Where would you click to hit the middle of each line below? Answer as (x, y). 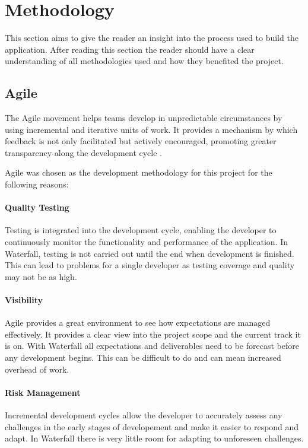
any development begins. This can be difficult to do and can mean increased (143, 358)
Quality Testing (37, 207)
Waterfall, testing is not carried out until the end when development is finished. (150, 253)
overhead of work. (37, 369)
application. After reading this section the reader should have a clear (130, 49)
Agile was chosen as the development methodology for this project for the (139, 172)
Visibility (24, 300)
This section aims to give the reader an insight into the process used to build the (152, 38)
